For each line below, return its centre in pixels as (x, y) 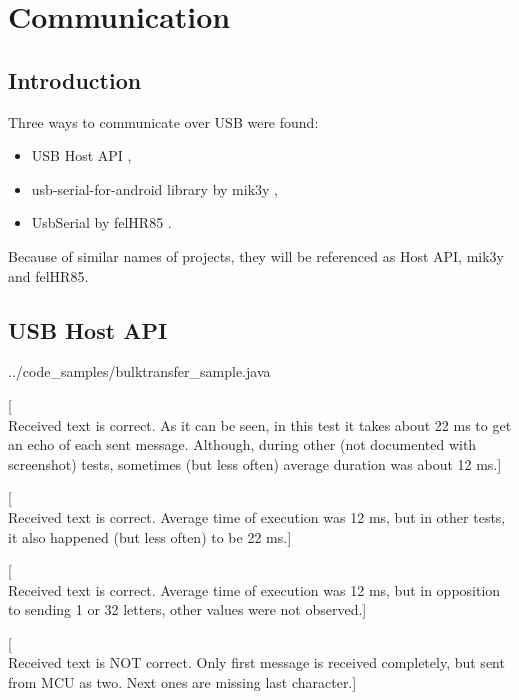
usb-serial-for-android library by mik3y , (154, 188)
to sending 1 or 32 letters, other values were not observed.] (187, 609)
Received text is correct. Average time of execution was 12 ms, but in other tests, (257, 516)
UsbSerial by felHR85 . (101, 222)
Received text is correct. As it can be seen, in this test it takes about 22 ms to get (260, 424)
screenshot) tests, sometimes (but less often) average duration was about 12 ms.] (255, 463)
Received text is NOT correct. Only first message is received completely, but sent (256, 662)
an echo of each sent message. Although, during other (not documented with (242, 444)
